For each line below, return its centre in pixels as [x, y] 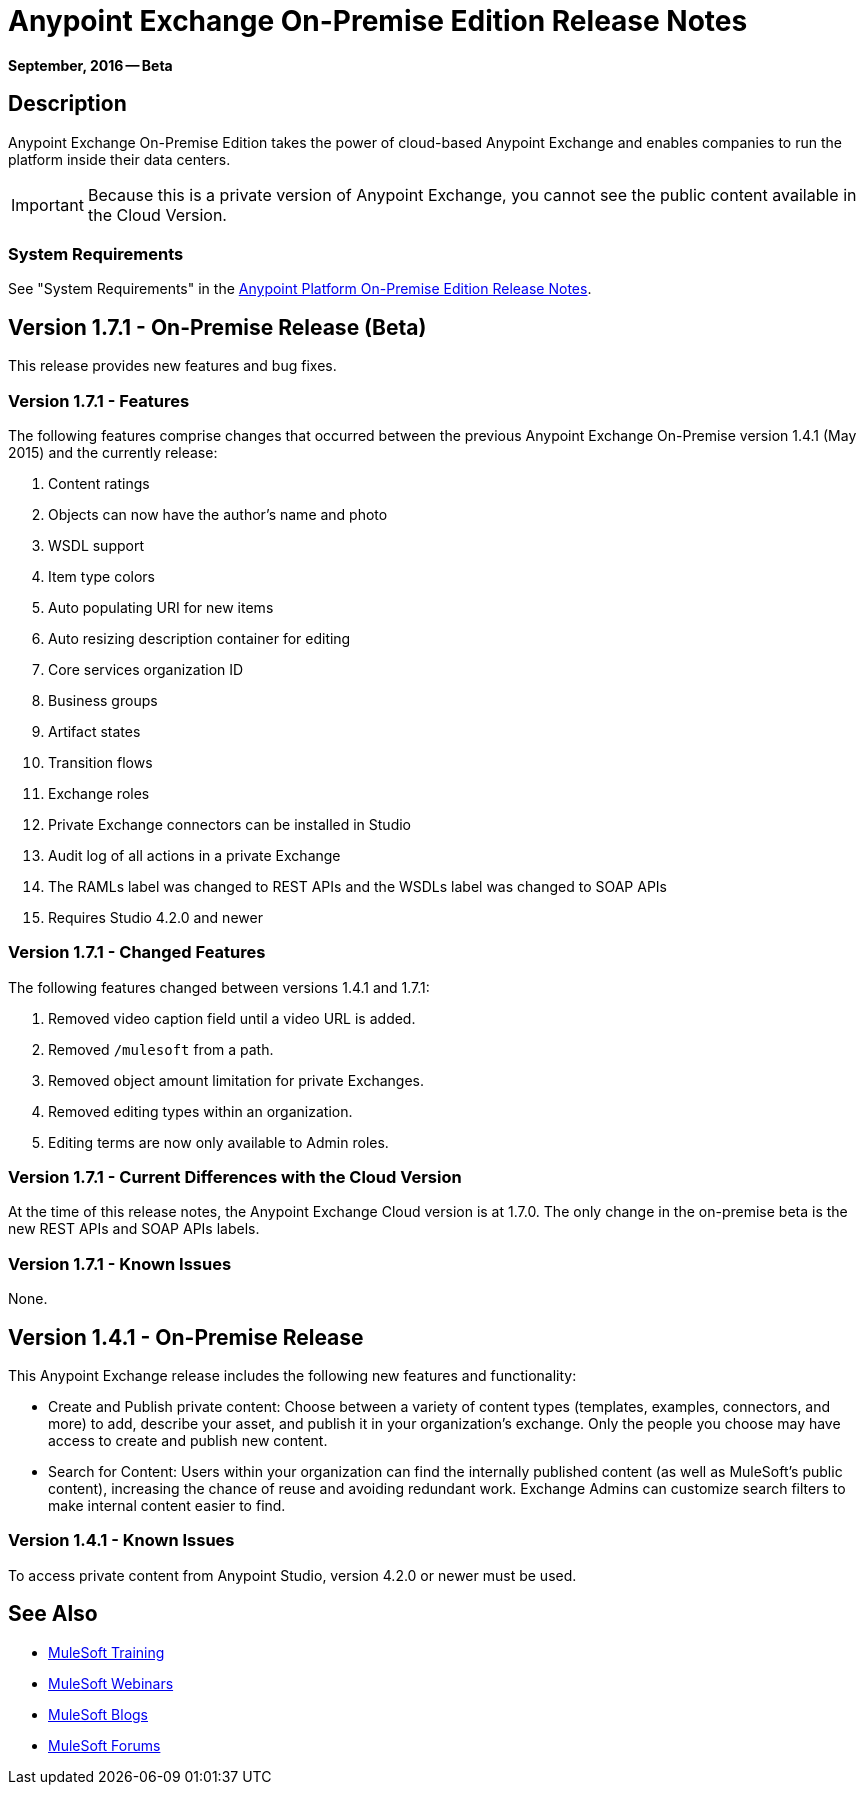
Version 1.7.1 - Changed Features [137, 952]
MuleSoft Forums [104, 1745]
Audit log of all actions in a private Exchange [194, 855]
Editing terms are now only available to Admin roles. [218, 1142]
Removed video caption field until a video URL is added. [232, 1018]
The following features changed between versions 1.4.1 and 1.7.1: [219, 987]
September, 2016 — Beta [90, 65]
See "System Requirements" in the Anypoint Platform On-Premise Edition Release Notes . [300, 289]
